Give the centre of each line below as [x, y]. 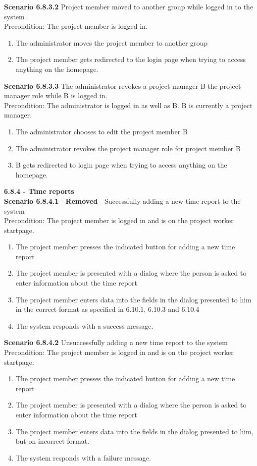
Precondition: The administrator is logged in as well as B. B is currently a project [128, 105]
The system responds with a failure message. [83, 457]
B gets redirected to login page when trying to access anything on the [121, 165]
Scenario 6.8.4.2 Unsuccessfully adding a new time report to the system [116, 342]
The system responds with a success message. [84, 325]
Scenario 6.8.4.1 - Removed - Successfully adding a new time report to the [122, 201]
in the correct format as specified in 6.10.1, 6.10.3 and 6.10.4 [107, 309]
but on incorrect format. [52, 441]
